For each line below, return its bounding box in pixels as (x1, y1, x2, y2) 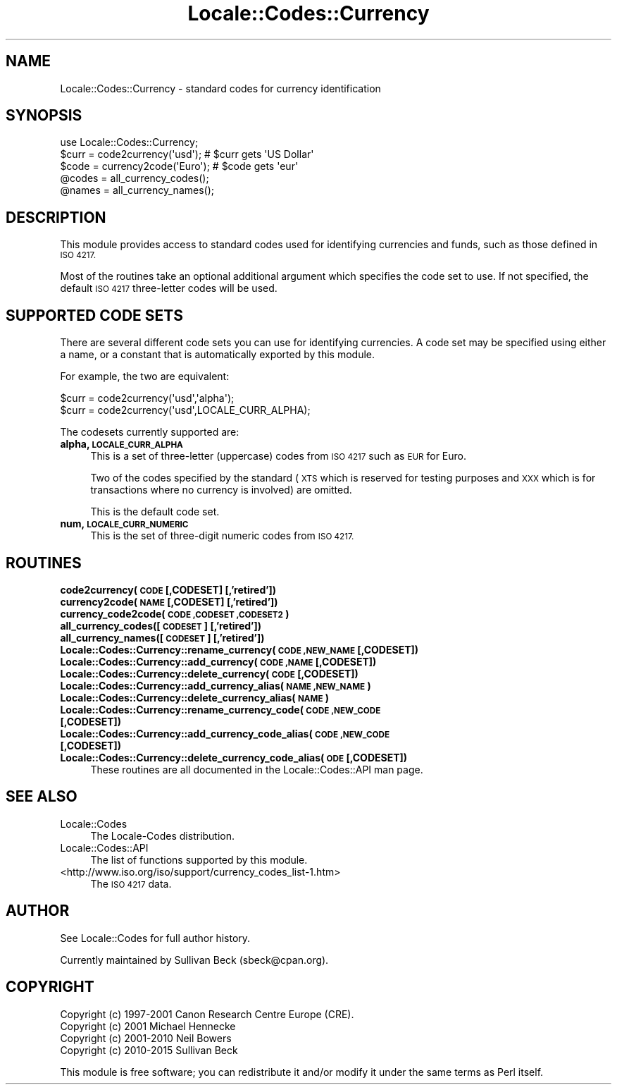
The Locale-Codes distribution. (90, 829, 235, 842)
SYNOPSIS (6, 106, 82, 125)
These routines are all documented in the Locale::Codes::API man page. (90, 763, 423, 776)
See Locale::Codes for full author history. (60, 931, 251, 944)
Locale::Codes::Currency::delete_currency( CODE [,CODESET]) (60, 667, 359, 680)
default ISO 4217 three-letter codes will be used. (60, 282, 278, 295)
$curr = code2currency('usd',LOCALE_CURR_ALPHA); (60, 404, 311, 417)
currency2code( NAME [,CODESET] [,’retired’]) (60, 595, 278, 608)
